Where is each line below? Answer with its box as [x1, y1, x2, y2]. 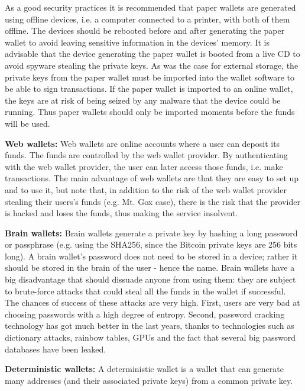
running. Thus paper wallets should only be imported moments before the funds [5, 105, 295, 118]
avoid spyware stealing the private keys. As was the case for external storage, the [5, 59, 298, 71]
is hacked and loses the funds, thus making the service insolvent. [5, 207, 238, 219]
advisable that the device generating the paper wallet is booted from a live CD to [5, 47, 300, 60]
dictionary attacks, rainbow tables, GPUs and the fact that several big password [5, 331, 296, 344]
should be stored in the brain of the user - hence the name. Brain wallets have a [5, 261, 295, 274]
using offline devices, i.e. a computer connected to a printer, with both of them [5, 12, 290, 25]
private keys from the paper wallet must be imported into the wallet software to [5, 70, 294, 83]
